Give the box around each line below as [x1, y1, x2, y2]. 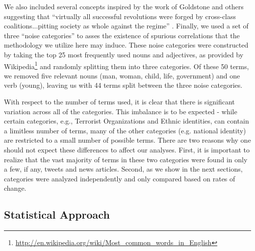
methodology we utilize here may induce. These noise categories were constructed [4, 40, 249, 50]
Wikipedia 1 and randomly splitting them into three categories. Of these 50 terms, [4, 59, 249, 71]
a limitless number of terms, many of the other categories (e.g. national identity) [4, 125, 246, 135]
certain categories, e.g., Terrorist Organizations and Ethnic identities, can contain [4, 116, 249, 126]
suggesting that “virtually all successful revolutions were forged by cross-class [4, 11, 236, 21]
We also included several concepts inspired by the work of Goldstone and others [4, 1, 244, 11]
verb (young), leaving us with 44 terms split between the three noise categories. [4, 80, 243, 90]
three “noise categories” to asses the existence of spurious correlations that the [4, 30, 240, 40]
